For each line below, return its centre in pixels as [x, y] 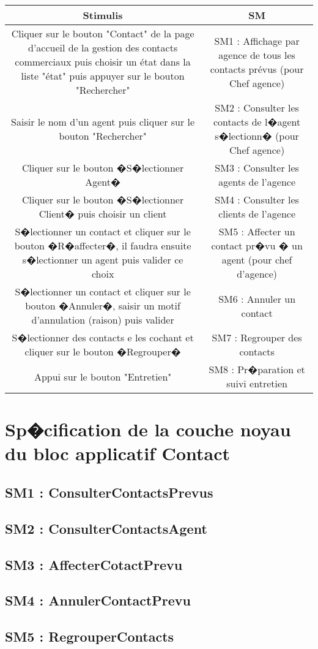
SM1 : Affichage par [257, 40]
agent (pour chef [257, 260]
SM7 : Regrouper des [257, 337]
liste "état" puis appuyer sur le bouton [103, 76]
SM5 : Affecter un [257, 231]
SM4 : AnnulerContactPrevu [98, 600]
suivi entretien [257, 383]
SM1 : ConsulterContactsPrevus [109, 492]
